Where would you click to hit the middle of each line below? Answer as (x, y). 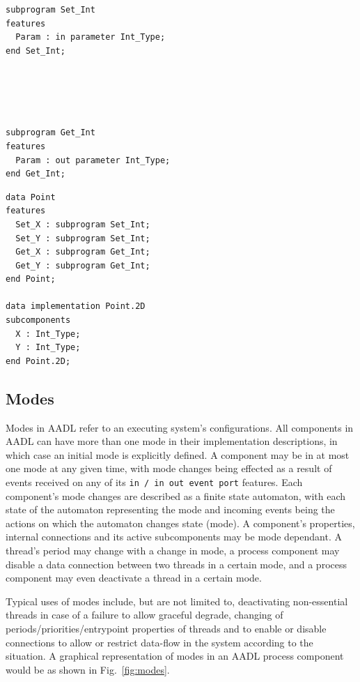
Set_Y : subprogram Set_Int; (83, 238)
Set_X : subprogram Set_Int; (83, 224)
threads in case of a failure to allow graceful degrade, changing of (144, 615)
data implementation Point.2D (76, 306)
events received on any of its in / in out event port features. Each (154, 482)
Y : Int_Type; (48, 348)
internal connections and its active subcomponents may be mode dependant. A (174, 537)
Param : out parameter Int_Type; (93, 160)
